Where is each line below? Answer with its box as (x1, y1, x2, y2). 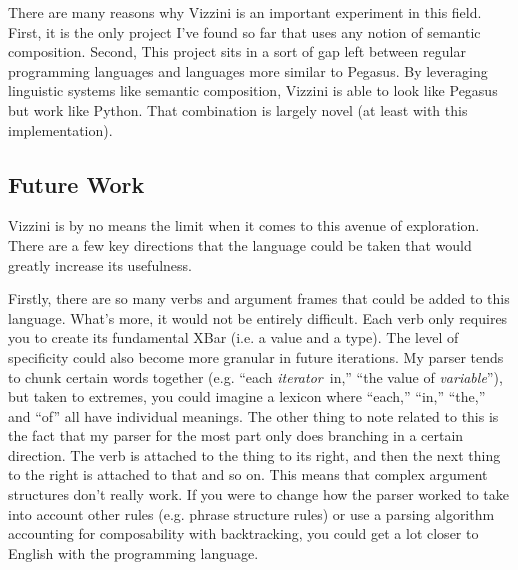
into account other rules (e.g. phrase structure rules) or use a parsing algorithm (8, 503, 495, 524)
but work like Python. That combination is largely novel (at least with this (8, 99, 468, 120)
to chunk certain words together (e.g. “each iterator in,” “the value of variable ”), (8, 366, 503, 387)
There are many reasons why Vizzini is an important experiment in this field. (8, 2, 482, 22)
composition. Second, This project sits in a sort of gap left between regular (8, 41, 466, 62)
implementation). (8, 119, 113, 140)
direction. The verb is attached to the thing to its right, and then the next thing (8, 444, 501, 465)
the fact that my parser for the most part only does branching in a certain (8, 425, 464, 446)
